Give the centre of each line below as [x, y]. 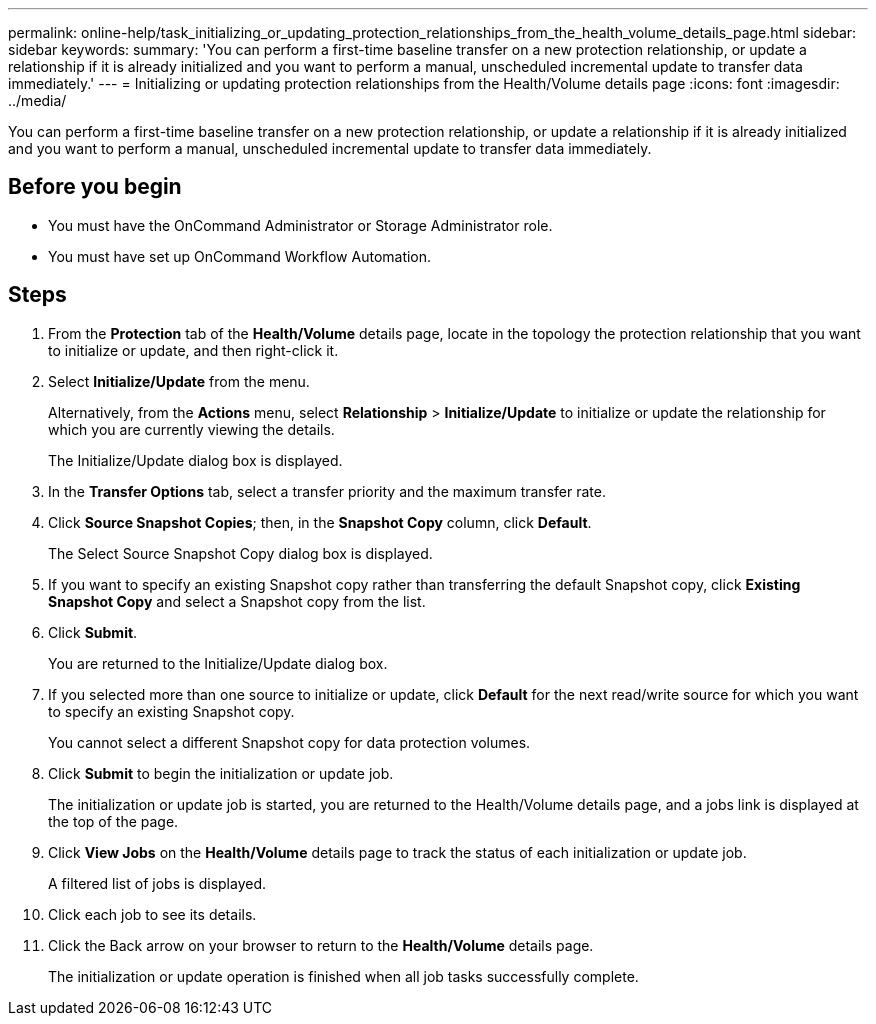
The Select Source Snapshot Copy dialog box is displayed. [240, 553]
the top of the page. [113, 821]
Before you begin [95, 187]
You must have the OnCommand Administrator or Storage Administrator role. [300, 225]
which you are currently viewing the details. [191, 429]
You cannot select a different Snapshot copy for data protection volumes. [289, 742]
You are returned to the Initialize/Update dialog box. [218, 663]
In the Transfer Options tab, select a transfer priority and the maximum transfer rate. [327, 491]
